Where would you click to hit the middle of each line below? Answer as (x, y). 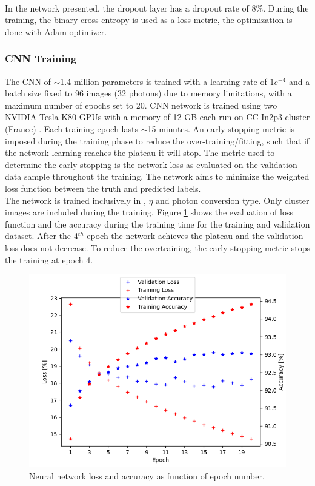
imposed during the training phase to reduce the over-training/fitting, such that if (157, 140)
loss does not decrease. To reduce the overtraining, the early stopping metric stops (157, 247)
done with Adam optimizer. (56, 31)
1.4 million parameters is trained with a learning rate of (164, 81)
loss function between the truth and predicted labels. (103, 188)
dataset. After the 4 (41, 236)
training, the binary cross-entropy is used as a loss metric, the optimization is (149, 20)
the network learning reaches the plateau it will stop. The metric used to (140, 153)
